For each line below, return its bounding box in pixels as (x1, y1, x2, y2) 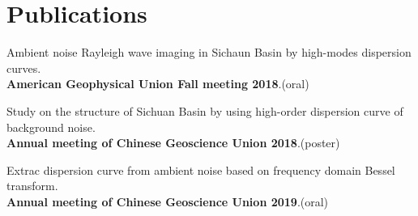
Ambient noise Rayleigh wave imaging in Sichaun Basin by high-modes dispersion (6, 44, 412, 61)
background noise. (6, 118, 96, 135)
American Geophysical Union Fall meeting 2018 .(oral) (6, 75, 309, 92)
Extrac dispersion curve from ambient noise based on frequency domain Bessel (6, 161, 395, 178)
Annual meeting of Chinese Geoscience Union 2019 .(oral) (6, 193, 329, 210)
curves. (6, 59, 41, 76)
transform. (6, 177, 58, 194)
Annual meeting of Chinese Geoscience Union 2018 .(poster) (6, 134, 340, 151)
